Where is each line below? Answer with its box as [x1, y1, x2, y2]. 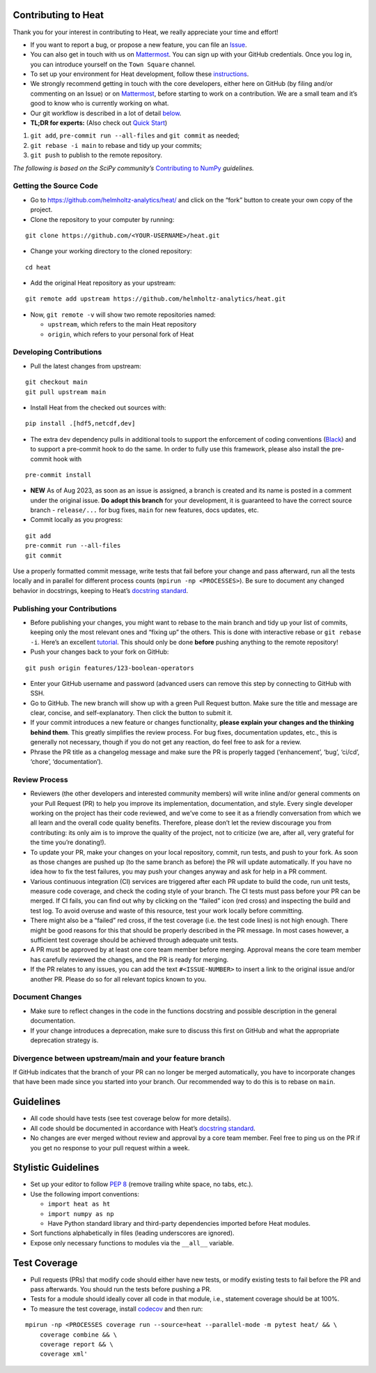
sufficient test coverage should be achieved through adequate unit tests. [30, 936, 239, 945]
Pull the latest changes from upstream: [30, 361, 142, 370]
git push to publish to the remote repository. [30, 151, 163, 160]
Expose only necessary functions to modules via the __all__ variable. [30, 1238, 235, 1247]
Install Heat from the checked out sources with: [30, 403, 166, 412]
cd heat [25, 263, 52, 271]
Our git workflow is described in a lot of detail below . [30, 109, 182, 117]
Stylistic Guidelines [13, 1162, 100, 1173]
